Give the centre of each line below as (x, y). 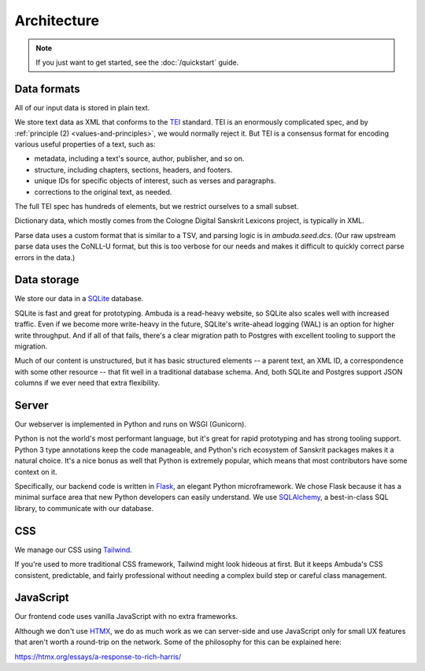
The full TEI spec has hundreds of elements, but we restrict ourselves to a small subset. (157, 206)
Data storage (47, 280)
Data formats (47, 89)
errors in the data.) (45, 257)
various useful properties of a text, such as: (85, 144)
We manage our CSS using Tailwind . (74, 550)
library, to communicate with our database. (84, 508)
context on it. (36, 472)
